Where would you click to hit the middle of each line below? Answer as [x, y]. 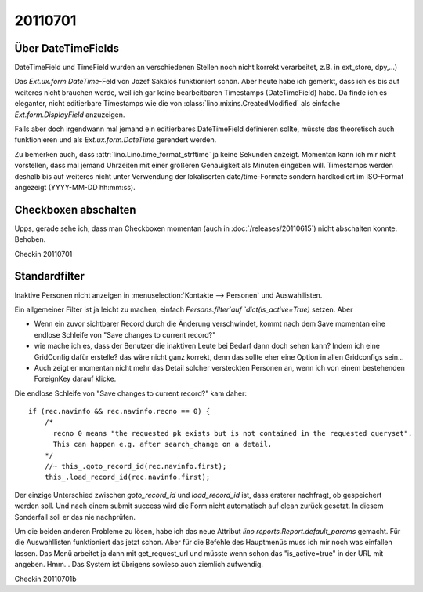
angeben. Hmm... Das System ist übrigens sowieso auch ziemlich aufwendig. [139, 565]
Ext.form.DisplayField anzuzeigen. [70, 115]
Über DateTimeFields [67, 48]
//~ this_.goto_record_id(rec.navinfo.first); [136, 466]
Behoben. [30, 239]
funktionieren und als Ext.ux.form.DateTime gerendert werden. [116, 140]
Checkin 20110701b [46, 579]
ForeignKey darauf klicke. [75, 379]
